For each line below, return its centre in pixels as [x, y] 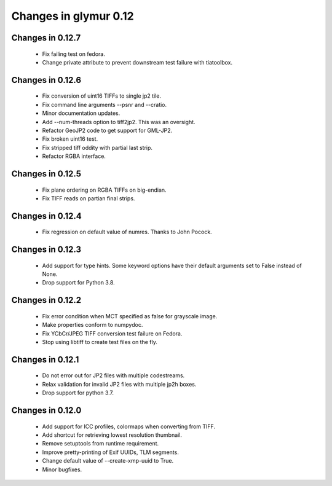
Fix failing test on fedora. [74, 54]
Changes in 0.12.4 [47, 216]
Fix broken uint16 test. [70, 139]
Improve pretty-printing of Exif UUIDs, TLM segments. [111, 452]
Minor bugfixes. [62, 469]
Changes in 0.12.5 [46, 174]
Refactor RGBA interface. [74, 156]
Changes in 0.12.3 [46, 250]
